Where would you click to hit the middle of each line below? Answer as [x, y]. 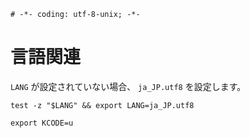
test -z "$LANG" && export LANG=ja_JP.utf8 [102, 105]
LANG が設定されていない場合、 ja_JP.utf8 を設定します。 [128, 86]
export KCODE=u [42, 123]
